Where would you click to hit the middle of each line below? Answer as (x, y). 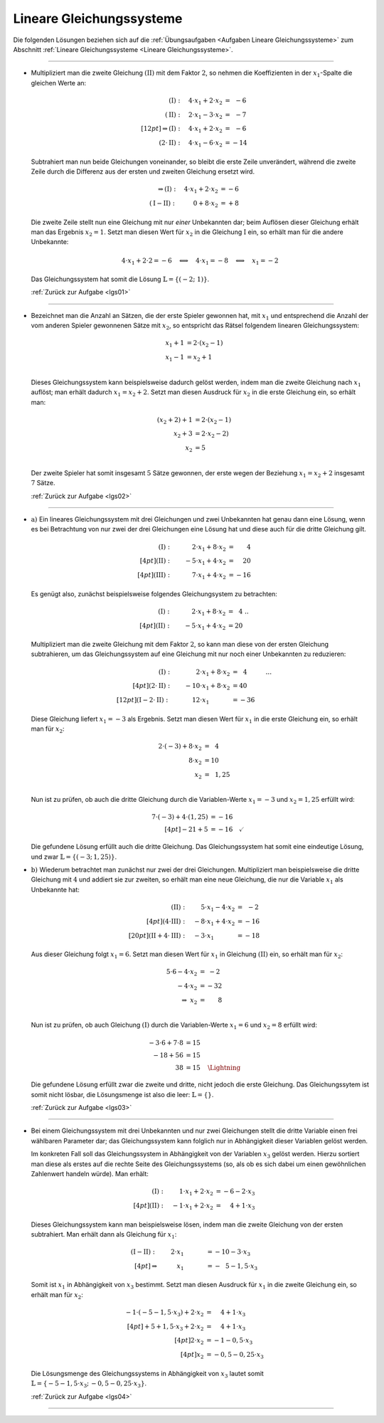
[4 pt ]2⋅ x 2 (189, 1341)
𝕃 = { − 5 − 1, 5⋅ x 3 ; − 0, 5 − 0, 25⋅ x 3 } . (89, 1384)
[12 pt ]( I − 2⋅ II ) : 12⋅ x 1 (163, 701)
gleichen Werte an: (59, 83)
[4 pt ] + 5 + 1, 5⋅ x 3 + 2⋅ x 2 (165, 1327)
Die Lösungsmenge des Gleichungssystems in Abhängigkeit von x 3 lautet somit (148, 1374)
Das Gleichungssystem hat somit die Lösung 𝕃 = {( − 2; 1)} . (120, 279)
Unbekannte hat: (55, 889)
